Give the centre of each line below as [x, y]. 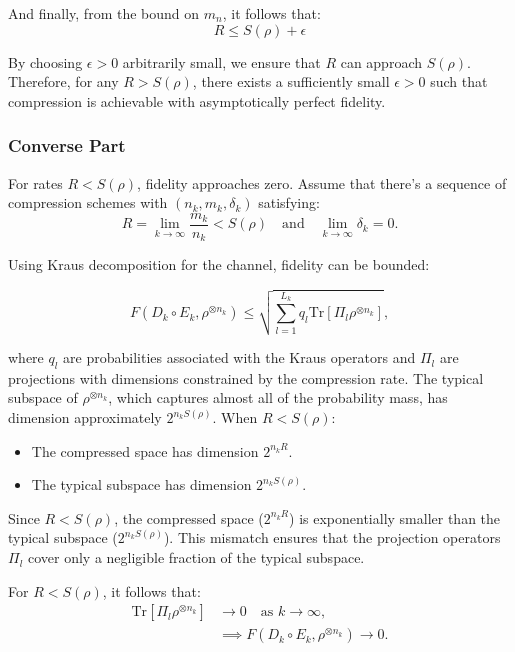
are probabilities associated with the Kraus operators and [239, 357]
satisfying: [289, 202]
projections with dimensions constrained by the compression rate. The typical [246, 377]
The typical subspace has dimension [141, 484]
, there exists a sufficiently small [291, 81]
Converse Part [67, 145]
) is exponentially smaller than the [395, 517]
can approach [381, 61]
